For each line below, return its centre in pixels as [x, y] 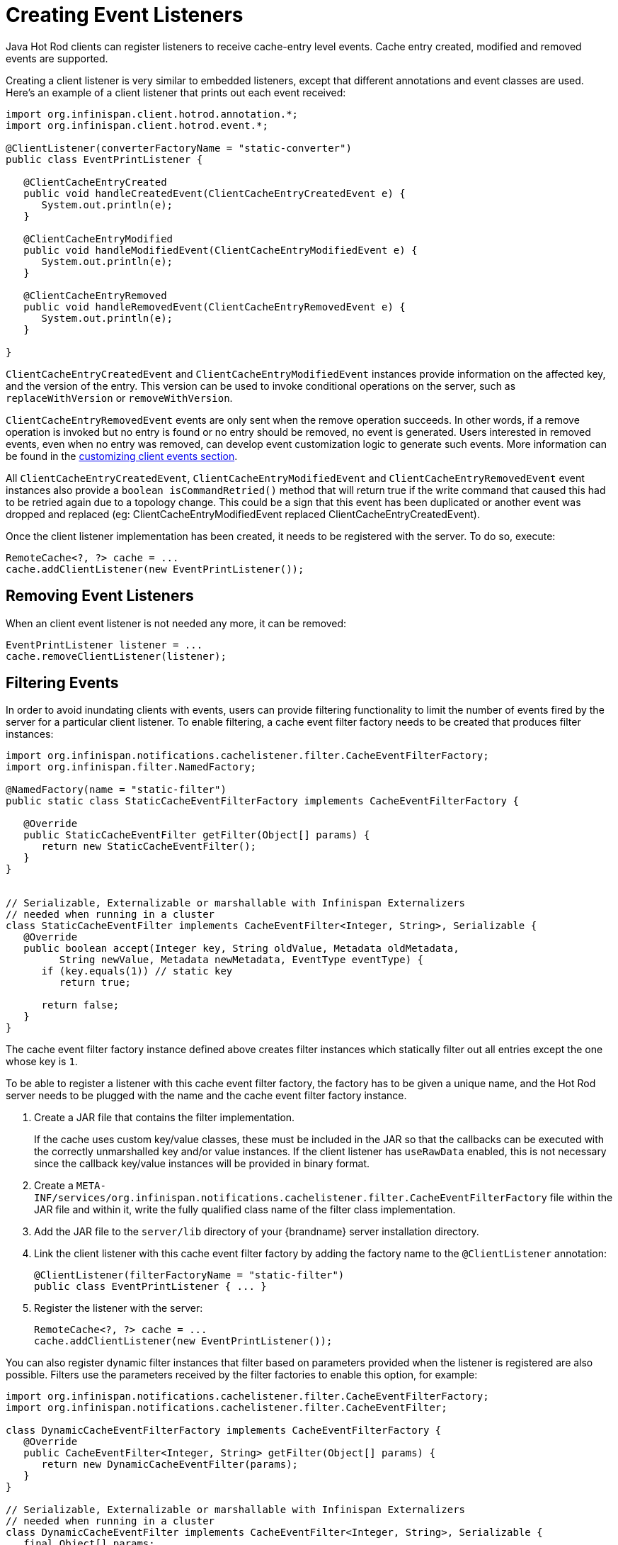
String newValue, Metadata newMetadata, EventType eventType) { [241, 960]
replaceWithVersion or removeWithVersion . [119, 398]
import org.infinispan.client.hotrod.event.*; [137, 125]
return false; [80, 1005]
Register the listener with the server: [119, 1308]
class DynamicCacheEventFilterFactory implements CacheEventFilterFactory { [224, 1431]
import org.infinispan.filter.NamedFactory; [131, 767]
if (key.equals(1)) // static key [137, 971]
